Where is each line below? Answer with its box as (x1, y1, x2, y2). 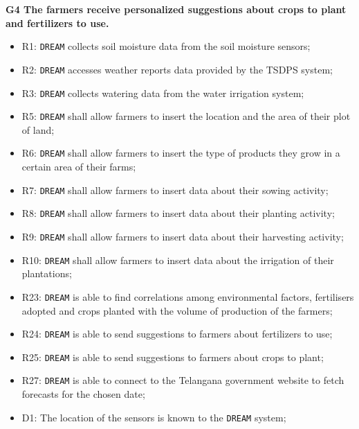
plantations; (21, 266, 72, 281)
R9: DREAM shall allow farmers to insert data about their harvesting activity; (21, 229, 344, 243)
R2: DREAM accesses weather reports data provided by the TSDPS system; (21, 62, 333, 76)
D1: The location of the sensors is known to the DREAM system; (21, 410, 286, 424)
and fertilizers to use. (6, 15, 109, 30)
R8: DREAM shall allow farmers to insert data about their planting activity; (21, 206, 335, 220)
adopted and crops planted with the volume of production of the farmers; (21, 303, 333, 317)
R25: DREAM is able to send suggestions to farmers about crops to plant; (21, 349, 324, 364)
